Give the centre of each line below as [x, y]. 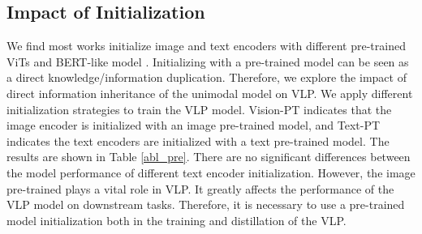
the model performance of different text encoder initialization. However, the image [211, 172]
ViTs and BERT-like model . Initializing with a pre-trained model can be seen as [208, 61]
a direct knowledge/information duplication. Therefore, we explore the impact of [207, 77]
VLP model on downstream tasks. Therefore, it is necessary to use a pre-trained [206, 204]
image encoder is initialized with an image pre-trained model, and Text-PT [194, 125]
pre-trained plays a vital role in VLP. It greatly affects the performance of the [200, 188]
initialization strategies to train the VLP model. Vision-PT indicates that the [199, 109]
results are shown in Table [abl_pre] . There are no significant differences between [209, 157]
